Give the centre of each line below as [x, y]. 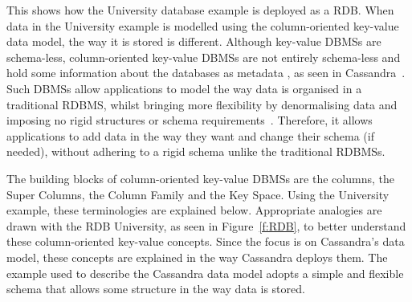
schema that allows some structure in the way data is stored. [156, 289]
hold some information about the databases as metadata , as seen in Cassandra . [206, 73]
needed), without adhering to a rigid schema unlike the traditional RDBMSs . [196, 151]
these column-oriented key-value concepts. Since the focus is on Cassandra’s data [206, 241]
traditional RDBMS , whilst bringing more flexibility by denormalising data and [202, 104]
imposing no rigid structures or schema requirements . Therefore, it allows [190, 120]
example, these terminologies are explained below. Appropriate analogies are [194, 210]
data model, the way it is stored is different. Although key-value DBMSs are [194, 41]
